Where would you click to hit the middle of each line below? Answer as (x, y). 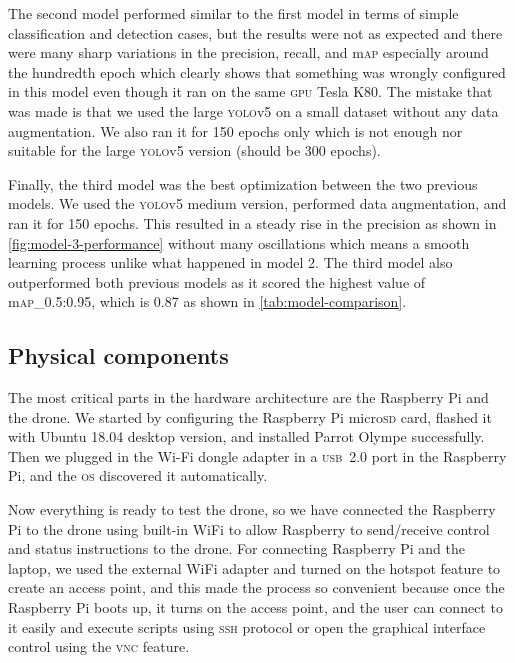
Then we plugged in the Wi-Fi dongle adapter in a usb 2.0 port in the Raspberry (257, 455)
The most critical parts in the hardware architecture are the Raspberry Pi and (248, 397)
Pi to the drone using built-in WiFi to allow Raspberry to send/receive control (249, 528)
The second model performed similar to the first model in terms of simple (233, 13)
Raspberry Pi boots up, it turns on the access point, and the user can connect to (255, 607)
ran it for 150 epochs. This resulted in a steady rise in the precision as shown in (252, 222)
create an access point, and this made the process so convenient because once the (256, 587)
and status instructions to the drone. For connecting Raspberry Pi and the (236, 548)
